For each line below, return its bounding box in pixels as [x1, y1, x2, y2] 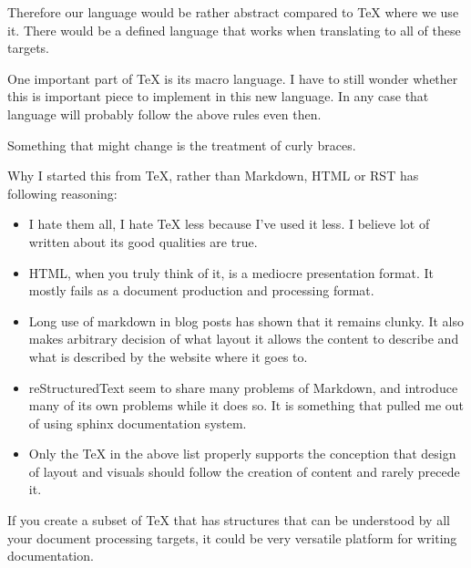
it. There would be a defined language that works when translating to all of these [7, 20, 461, 39]
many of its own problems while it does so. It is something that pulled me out [28, 396, 465, 415]
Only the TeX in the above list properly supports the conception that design [28, 444, 456, 463]
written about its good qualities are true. [28, 232, 258, 251]
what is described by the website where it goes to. [28, 346, 308, 366]
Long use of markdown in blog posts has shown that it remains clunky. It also [28, 311, 464, 330]
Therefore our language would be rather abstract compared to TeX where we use [7, 3, 459, 21]
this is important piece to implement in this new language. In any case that [7, 87, 429, 106]
